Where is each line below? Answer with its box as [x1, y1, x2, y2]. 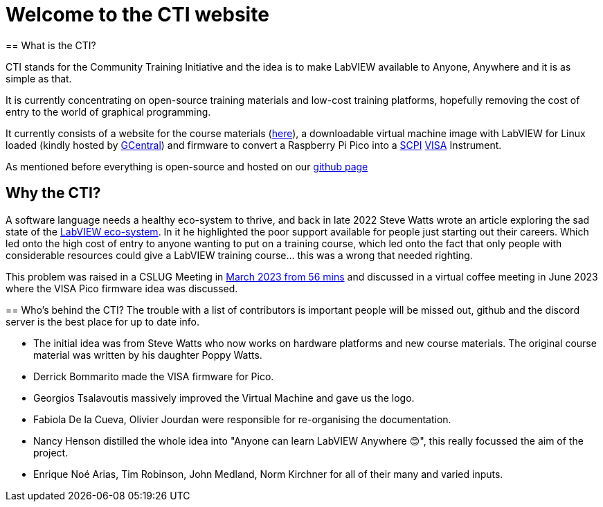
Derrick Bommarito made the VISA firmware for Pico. [33, 370, 274, 382]
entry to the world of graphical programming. [6, 105, 211, 118]
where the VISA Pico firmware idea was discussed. [6, 282, 238, 294]
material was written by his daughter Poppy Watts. [33, 348, 262, 361]
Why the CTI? [6, 184, 101, 202]
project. [33, 446, 69, 459]
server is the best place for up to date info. [6, 315, 200, 328]
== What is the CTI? [6, 39, 96, 51]
